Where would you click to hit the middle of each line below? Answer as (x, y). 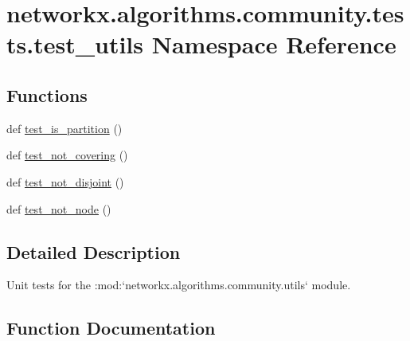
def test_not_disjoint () (65, 181)
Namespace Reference (274, 44)
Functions (47, 94)
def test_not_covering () (67, 155)
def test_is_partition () (64, 128)
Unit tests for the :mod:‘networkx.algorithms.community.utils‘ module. (179, 285)
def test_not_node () (59, 208)
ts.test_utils (75, 44)
